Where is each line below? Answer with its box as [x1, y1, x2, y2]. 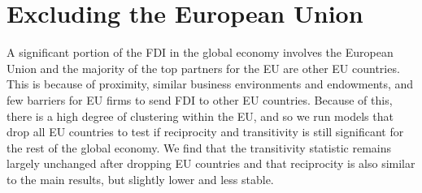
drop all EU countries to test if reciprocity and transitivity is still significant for [7, 123, 404, 140]
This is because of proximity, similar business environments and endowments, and [7, 75, 414, 92]
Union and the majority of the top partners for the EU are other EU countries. [7, 59, 400, 76]
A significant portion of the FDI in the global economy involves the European [7, 44, 394, 61]
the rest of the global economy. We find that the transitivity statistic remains [7, 139, 392, 156]
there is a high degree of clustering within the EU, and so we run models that [7, 107, 394, 124]
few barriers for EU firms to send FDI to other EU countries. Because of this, [7, 91, 393, 108]
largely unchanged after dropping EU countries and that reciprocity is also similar [7, 155, 415, 172]
